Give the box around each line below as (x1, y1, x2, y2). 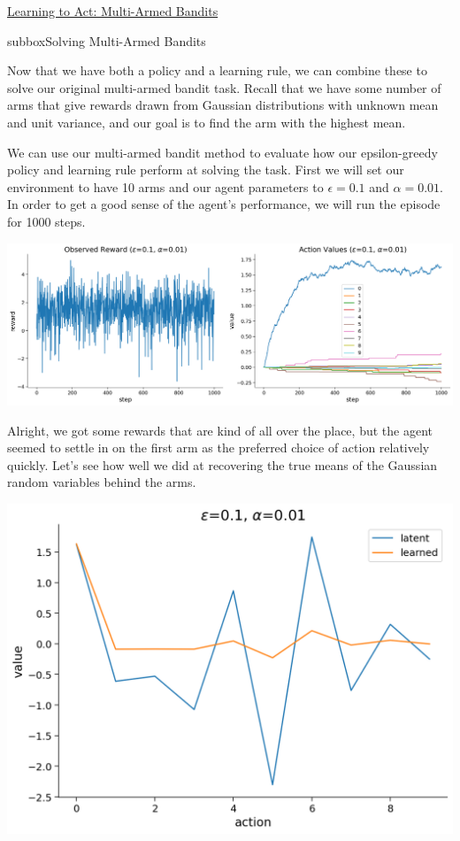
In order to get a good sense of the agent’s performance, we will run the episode (7, 195, 441, 213)
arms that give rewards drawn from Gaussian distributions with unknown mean (7, 96, 439, 114)
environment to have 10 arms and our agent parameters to (7, 177, 324, 196)
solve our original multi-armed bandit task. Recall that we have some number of (7, 78, 441, 96)
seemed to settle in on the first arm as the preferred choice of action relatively (7, 438, 430, 457)
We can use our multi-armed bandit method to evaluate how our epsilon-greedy (7, 143, 438, 161)
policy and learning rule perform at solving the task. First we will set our (7, 160, 404, 179)
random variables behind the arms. (7, 473, 196, 491)
